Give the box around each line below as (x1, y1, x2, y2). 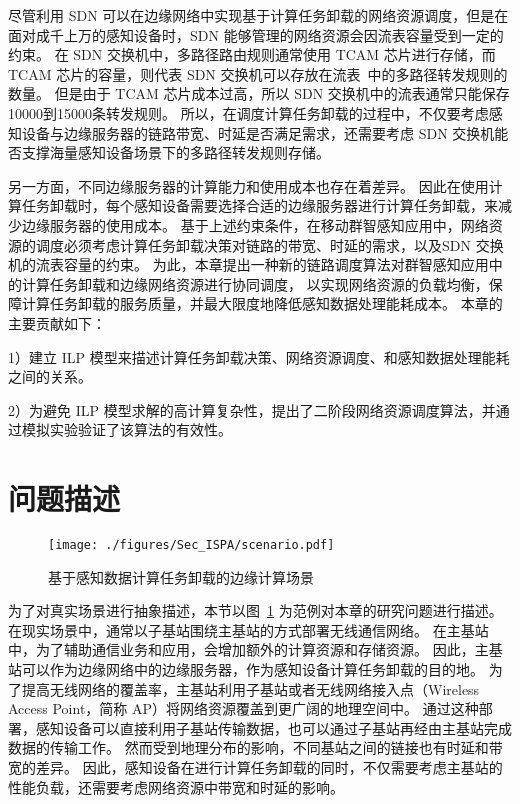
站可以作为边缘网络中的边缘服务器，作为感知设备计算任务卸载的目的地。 (8, 659, 484, 680)
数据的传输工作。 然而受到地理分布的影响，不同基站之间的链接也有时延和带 (8, 737, 503, 758)
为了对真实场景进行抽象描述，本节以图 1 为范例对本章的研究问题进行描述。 (8, 600, 503, 621)
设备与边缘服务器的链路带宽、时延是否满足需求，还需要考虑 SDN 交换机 (21, 122, 495, 143)
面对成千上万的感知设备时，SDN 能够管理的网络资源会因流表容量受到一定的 (8, 24, 504, 45)
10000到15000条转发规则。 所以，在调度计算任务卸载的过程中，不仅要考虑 (8, 102, 489, 123)
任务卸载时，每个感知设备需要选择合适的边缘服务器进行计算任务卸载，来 (21, 195, 498, 216)
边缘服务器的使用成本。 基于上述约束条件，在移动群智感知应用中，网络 (21, 214, 489, 235)
